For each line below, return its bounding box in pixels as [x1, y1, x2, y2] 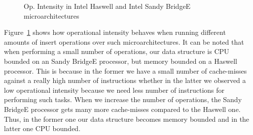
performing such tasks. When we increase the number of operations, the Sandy [4, 94, 242, 105]
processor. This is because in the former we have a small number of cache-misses [4, 65, 247, 76]
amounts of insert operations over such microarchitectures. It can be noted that [4, 36, 244, 47]
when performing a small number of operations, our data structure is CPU [4, 46, 229, 56]
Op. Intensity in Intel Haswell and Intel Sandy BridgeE [24, 1, 191, 11]
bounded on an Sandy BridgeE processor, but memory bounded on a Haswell [4, 55, 237, 66]
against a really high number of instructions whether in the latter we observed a [4, 75, 246, 85]
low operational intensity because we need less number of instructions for [4, 84, 225, 95]
